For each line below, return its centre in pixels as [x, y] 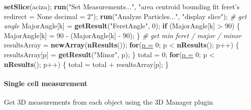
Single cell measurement [46, 83]
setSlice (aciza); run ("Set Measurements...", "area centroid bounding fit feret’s [122, 6]
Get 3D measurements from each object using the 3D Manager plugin [109, 101]
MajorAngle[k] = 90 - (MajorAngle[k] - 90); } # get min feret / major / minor [123, 35]
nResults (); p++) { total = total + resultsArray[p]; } [87, 64]
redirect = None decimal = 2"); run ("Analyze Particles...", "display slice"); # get [125, 16]
